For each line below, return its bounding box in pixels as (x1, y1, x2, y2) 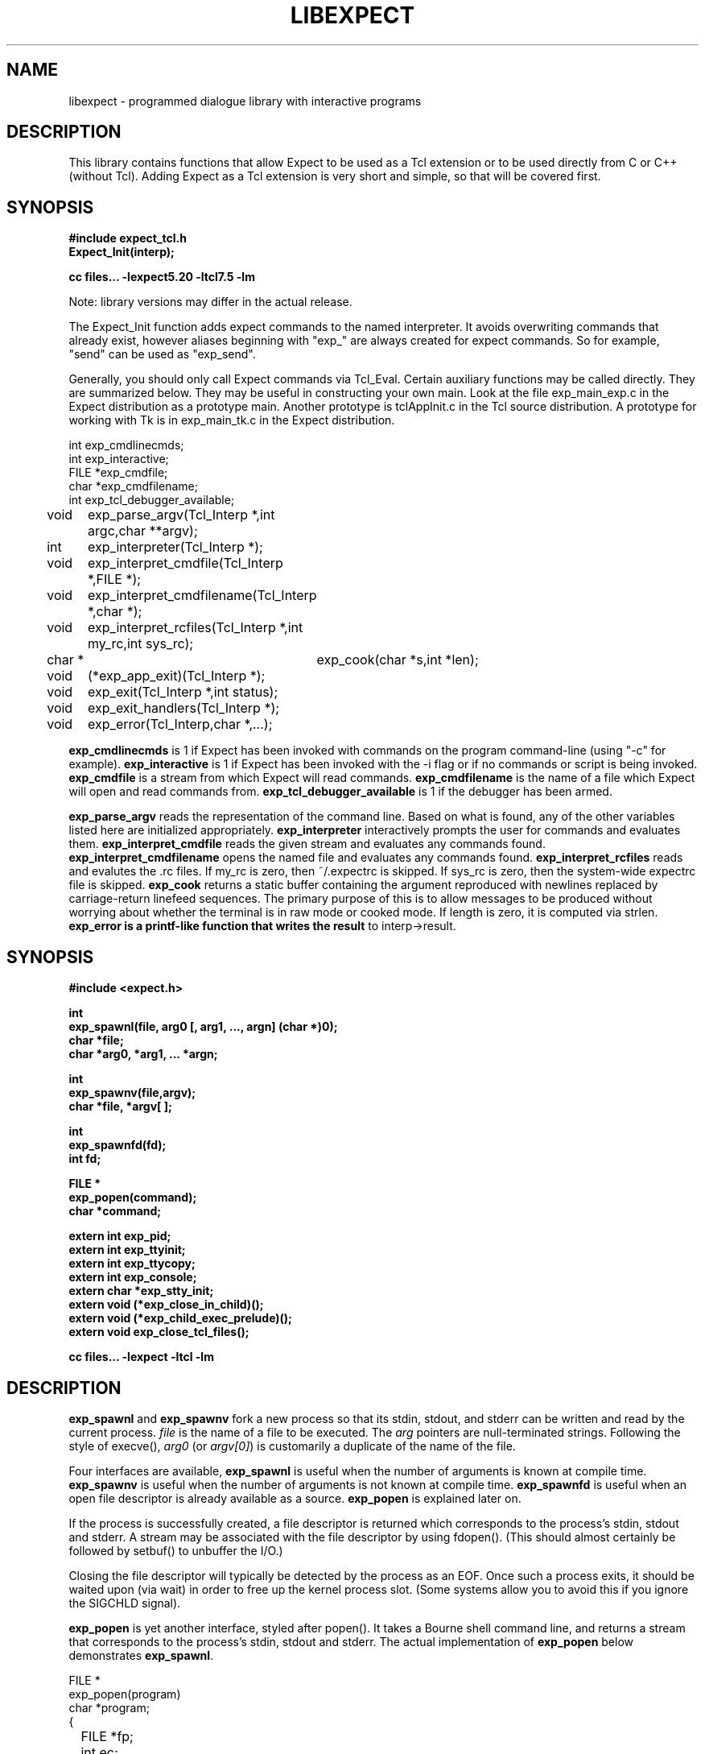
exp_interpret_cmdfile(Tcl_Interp (88, 555, 283, 572)
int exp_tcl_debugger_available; (68, 493, 235, 507)
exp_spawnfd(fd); (68, 1138, 167, 1152)
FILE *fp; (80, 1727, 134, 1744)
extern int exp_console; (68, 1270, 197, 1284)
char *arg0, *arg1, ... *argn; (68, 1047, 218, 1061)
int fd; (68, 1152, 101, 1166)
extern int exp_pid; (68, 1229, 171, 1243)
